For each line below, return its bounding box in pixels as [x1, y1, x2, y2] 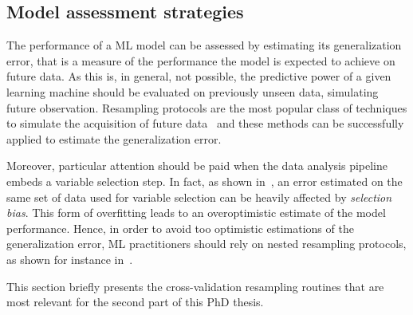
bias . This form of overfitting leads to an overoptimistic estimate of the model [6, 204, 386, 221]
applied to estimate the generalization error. [6, 130, 222, 147]
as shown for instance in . [6, 250, 133, 267]
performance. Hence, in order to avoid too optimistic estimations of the [6, 219, 354, 236]
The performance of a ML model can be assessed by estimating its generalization [6, 37, 402, 53]
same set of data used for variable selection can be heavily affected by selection [6, 188, 392, 205]
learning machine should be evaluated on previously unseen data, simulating [6, 83, 379, 100]
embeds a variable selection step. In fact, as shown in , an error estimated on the [6, 172, 403, 189]
